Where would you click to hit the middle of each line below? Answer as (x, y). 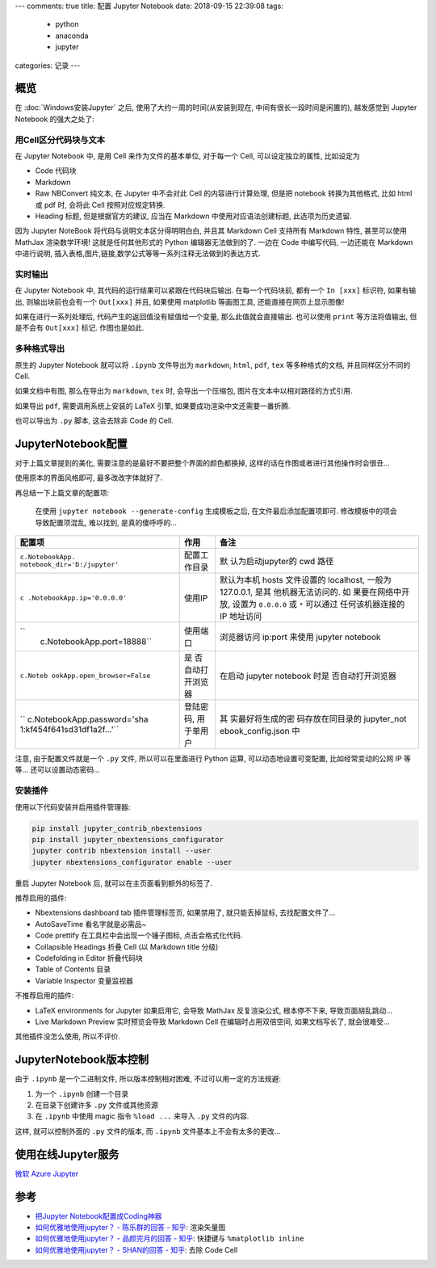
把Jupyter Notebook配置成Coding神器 (99, 1215)
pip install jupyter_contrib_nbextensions (117, 828)
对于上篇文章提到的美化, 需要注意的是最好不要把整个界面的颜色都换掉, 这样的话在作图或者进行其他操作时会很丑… (203, 463)
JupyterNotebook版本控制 (82, 1060)
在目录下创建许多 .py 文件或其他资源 (97, 1105)
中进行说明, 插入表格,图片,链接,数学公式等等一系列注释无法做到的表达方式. (138, 254)
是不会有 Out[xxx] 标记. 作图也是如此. (80, 328)
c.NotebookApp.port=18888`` (96, 641)
